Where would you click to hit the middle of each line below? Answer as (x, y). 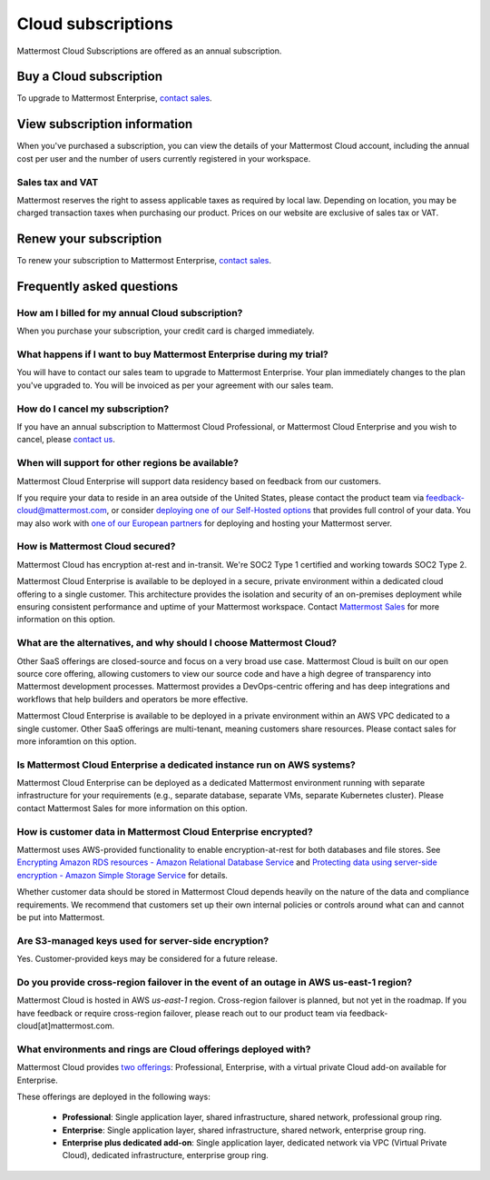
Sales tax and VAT (58, 182)
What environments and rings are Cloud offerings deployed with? (164, 1049)
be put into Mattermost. (61, 917)
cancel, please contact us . (66, 440)
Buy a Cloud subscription (90, 77)
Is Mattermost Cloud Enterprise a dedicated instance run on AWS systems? (186, 765)
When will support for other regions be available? (128, 463)
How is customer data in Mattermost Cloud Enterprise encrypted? (165, 831)
